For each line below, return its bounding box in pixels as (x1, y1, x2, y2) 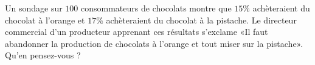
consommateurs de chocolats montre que (81, 2, 232, 14)
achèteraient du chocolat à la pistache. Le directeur (106, 13, 297, 26)
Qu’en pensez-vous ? (5, 49, 81, 61)
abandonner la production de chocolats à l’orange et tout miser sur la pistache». (5, 37, 303, 49)
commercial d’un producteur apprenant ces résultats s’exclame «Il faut (5, 25, 268, 38)
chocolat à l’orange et (5, 13, 85, 26)
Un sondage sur (5, 2, 63, 14)
